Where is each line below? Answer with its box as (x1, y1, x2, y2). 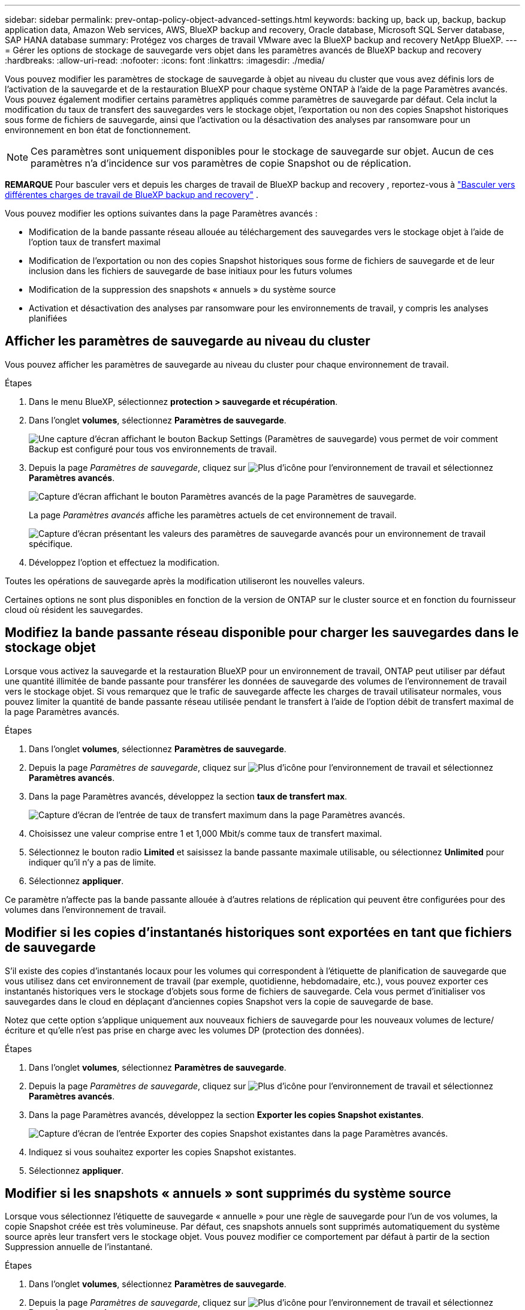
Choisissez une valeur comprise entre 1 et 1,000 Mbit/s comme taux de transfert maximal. (29, 828, 382, 839)
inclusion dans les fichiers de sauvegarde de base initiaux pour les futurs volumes (29, 266, 352, 276)
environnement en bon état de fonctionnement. (5, 125, 191, 135)
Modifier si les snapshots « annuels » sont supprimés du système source (5, 1185, 451, 1201)
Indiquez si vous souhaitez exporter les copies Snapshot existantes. (29, 1146, 297, 1157)
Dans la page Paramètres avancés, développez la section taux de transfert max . (29, 791, 348, 801)
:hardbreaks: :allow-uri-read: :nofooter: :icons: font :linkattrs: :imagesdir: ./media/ (5, 55, 325, 65)
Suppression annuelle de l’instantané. (5, 1242, 153, 1252)
